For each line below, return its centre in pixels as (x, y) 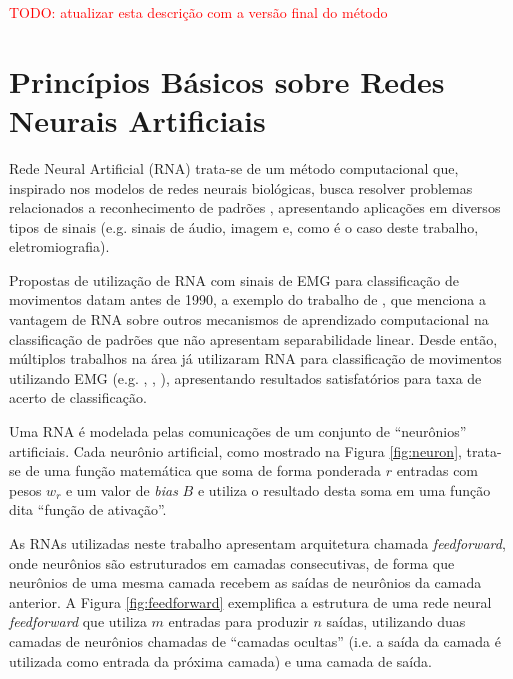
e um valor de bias (121, 489)
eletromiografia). (59, 246)
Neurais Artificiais (137, 119)
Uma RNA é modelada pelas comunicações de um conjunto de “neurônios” (238, 431)
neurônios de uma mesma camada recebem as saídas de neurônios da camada (245, 582)
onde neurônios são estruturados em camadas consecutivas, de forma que (232, 562)
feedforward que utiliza (78, 621)
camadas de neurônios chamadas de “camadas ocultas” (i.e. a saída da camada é (255, 640)
